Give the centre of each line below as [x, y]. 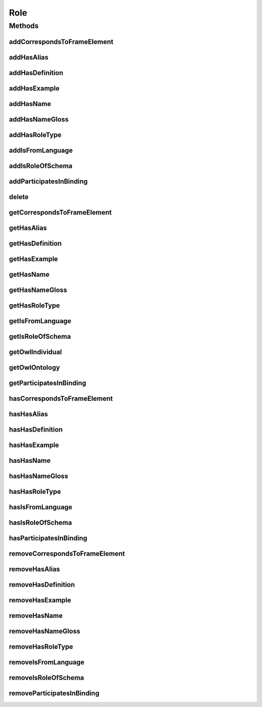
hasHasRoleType [35, 492]
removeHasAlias [34, 569]
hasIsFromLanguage [41, 507]
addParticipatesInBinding [48, 181]
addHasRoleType [35, 135]
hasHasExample [34, 445]
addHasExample [34, 88]
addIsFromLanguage [41, 150]
